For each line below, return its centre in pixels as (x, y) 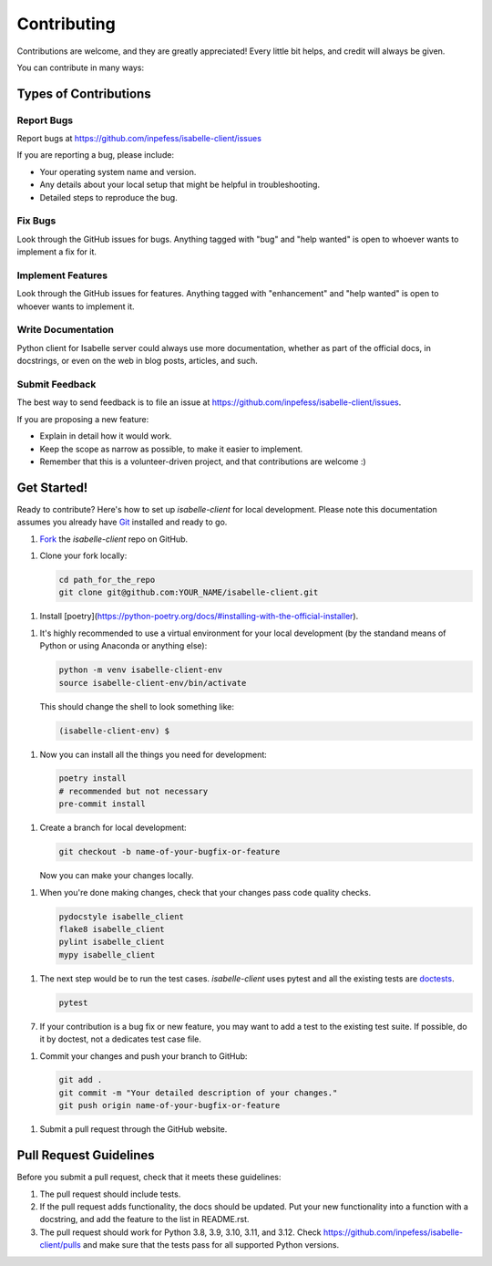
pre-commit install (102, 804)
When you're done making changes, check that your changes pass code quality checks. (205, 892)
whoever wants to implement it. (76, 306)
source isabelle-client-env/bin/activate (153, 683)
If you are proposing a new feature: (83, 419)
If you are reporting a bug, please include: (96, 155)
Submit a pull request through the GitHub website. (133, 1129)
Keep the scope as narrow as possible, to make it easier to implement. (171, 449)
